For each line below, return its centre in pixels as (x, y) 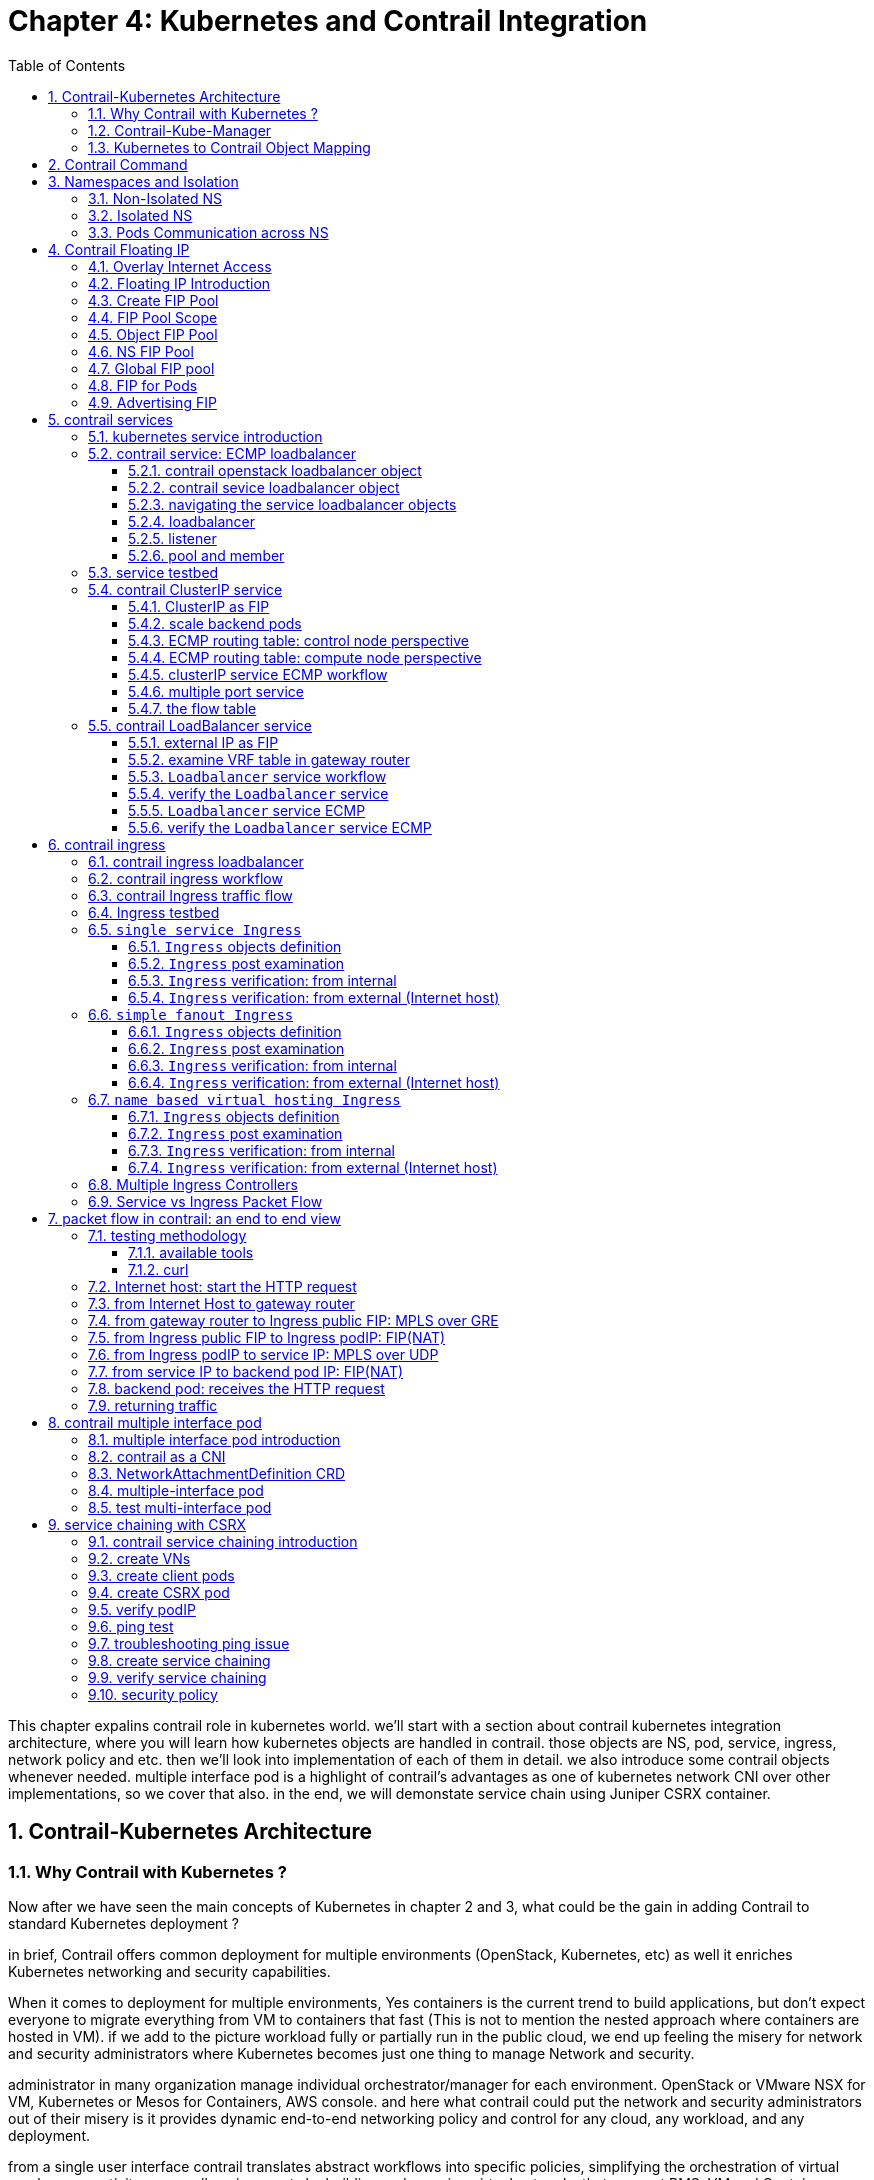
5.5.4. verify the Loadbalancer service (258, 793)
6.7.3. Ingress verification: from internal (261, 1150)
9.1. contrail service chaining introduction (223, 1541)
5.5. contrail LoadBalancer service (200, 725)
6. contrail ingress (107, 844)
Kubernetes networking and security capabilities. (169, 1971)
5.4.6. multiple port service (216, 691)
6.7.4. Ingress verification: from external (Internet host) (313, 1167)
